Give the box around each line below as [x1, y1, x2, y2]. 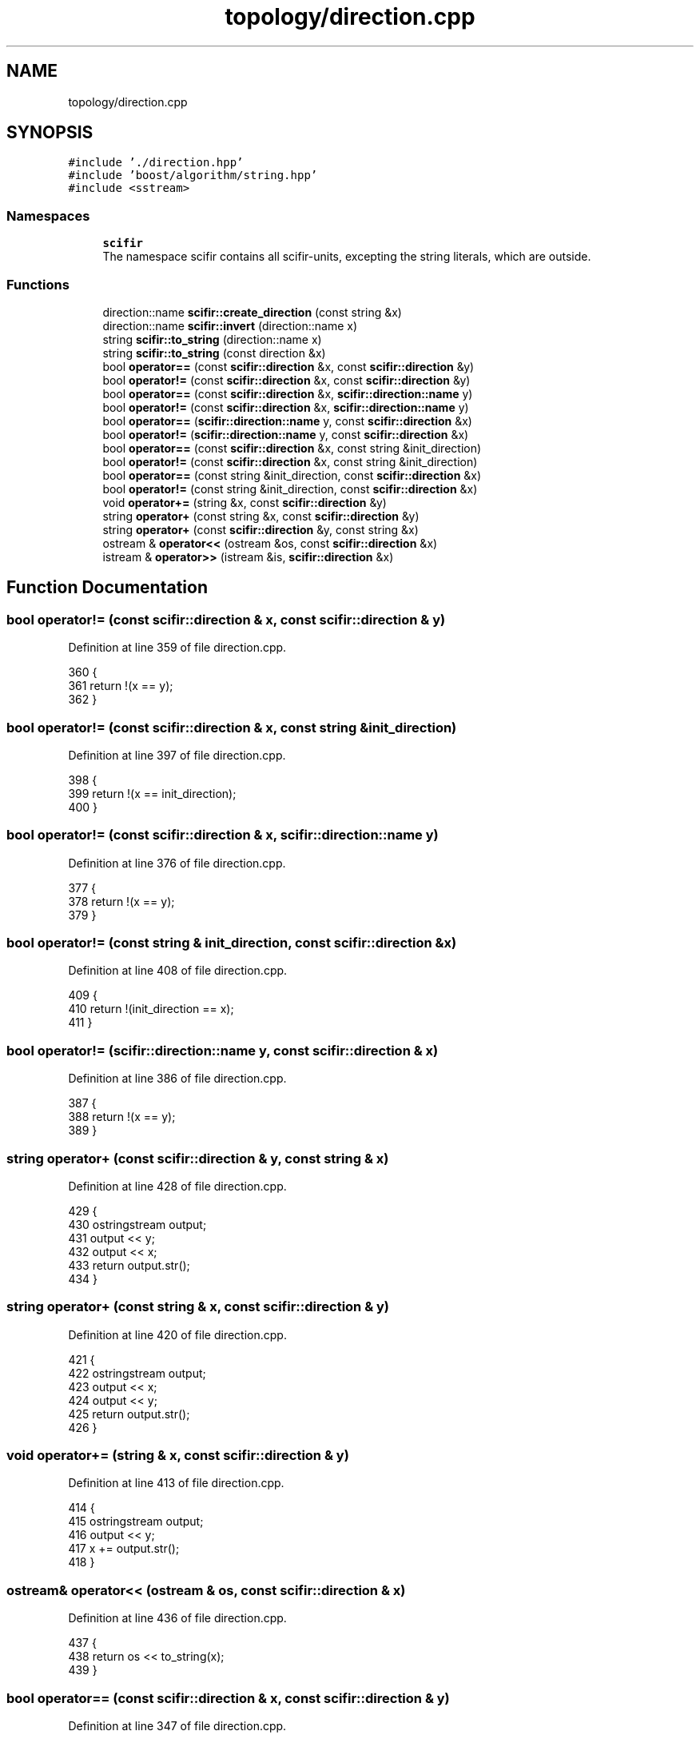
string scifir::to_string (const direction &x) [102, 345, 326, 360]
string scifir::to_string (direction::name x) [102, 332, 322, 346]
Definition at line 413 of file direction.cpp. [68, 1476, 284, 1490]
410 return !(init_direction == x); [68, 1002, 234, 1016]
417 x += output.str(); [68, 1542, 180, 1556]
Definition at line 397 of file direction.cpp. [68, 748, 286, 762]
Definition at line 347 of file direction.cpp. [68, 1718, 287, 1733]
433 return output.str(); [68, 1258, 190, 1272]
